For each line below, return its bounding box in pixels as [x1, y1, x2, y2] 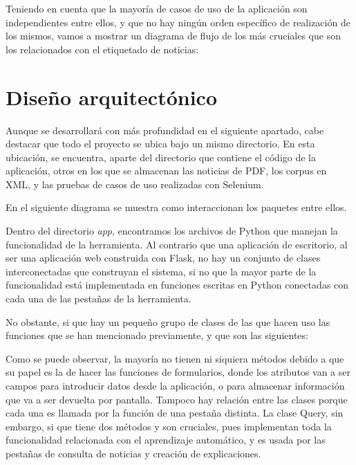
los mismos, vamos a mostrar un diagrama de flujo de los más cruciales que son [6, 28, 341, 43]
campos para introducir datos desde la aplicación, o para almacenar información [6, 379, 345, 392]
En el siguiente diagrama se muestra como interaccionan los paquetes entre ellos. [6, 200, 347, 215]
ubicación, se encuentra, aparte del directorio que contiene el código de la [6, 149, 316, 164]
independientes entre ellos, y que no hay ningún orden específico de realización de [6, 15, 350, 29]
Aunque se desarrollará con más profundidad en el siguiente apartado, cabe [6, 122, 324, 137]
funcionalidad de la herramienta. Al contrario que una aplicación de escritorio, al [6, 237, 348, 251]
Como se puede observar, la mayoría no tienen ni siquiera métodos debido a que [6, 351, 344, 365]
